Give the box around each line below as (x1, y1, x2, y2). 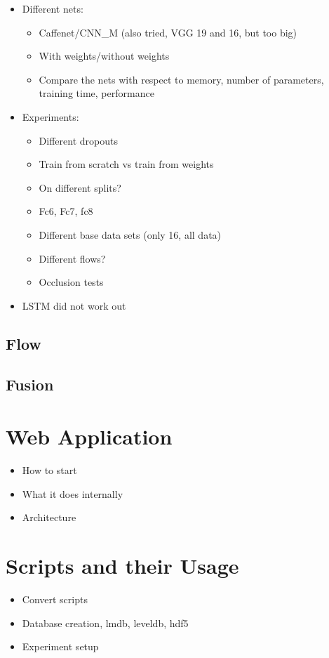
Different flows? (39, 251, 106, 265)
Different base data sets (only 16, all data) (39, 227, 222, 242)
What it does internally (22, 486, 123, 501)
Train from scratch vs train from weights (39, 157, 214, 171)
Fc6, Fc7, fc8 (39, 204, 93, 218)
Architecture (22, 510, 76, 525)
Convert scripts (22, 591, 88, 606)
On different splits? (39, 180, 121, 195)
